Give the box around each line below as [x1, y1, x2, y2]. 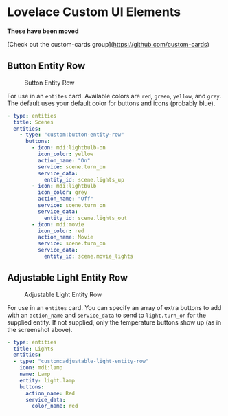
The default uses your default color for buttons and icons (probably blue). [7, 99, 216, 107]
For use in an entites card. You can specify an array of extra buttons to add [7, 303, 222, 311]
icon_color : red [37, 228, 84, 234]
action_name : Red [25, 390, 76, 397]
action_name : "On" [37, 157, 91, 164]
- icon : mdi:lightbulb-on [32, 144, 106, 151]
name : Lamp [19, 371, 51, 378]
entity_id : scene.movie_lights [43, 253, 134, 260]
